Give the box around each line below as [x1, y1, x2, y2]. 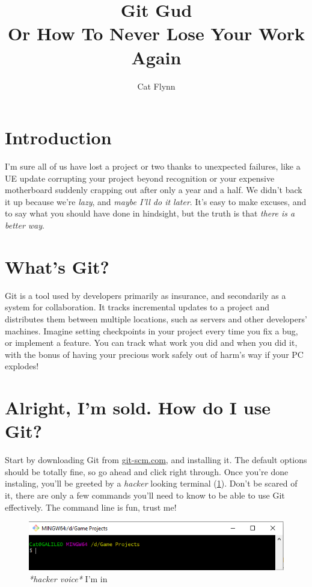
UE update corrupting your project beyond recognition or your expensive [5, 171, 275, 184]
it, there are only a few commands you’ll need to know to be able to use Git [5, 488, 285, 501]
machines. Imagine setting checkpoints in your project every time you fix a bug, [5, 324, 298, 337]
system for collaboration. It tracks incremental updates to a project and [5, 301, 269, 313]
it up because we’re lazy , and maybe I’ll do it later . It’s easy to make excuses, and [5, 195, 307, 207]
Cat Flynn [137, 79, 176, 92]
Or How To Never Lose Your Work [7, 21, 305, 46]
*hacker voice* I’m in [29, 572, 108, 585]
